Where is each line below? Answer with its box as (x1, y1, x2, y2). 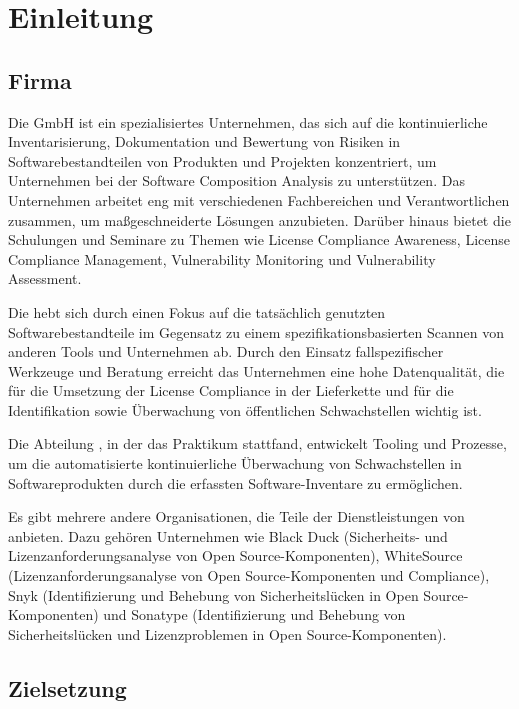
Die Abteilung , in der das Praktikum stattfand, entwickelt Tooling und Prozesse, (8, 433, 507, 454)
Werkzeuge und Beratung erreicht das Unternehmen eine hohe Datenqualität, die (8, 360, 505, 381)
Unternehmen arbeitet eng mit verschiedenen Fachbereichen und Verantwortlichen (8, 189, 510, 210)
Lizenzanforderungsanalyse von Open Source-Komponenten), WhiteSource (8, 545, 463, 566)
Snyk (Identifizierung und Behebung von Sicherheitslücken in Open (8, 584, 419, 605)
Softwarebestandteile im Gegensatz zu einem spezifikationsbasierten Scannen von (8, 321, 504, 342)
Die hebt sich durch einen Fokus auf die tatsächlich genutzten (8, 301, 386, 322)
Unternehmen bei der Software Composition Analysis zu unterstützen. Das (8, 170, 465, 191)
